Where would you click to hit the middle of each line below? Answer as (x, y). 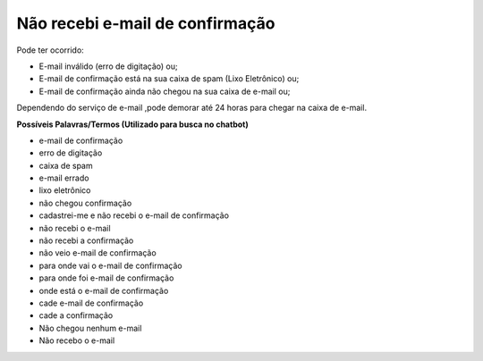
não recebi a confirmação (86, 240)
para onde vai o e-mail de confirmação (110, 265)
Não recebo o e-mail (77, 340)
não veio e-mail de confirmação (97, 253)
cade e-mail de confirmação (91, 303)
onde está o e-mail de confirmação (104, 290)
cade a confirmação (76, 315)
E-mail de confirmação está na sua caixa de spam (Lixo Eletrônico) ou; (169, 79)
